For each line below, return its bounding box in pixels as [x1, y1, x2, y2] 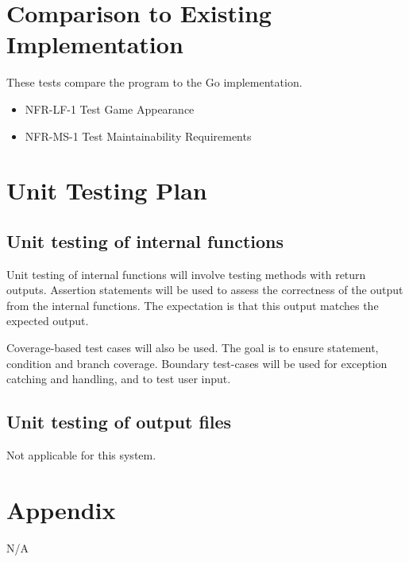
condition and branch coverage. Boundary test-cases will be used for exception [6, 355, 388, 371]
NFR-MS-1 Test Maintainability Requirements [25, 127, 252, 144]
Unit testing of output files [6, 409, 232, 434]
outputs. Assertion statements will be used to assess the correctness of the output [6, 281, 403, 298]
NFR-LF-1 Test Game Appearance [25, 100, 195, 117]
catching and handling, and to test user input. [6, 370, 231, 387]
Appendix [6, 493, 116, 525]
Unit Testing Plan [6, 174, 207, 207]
